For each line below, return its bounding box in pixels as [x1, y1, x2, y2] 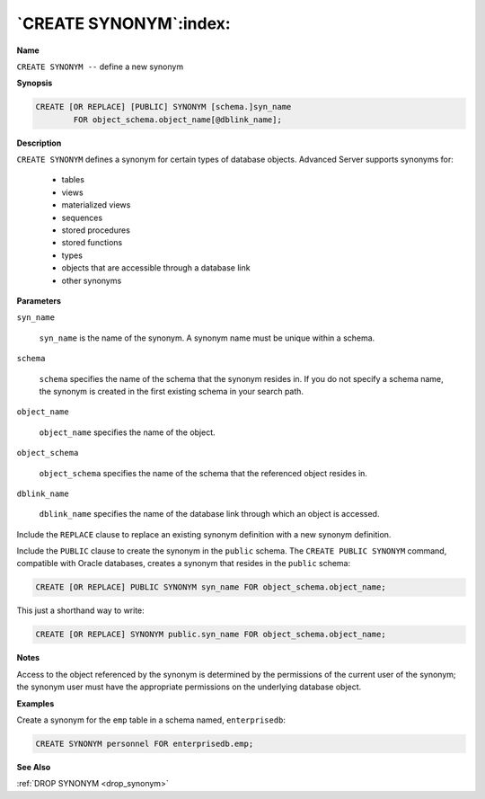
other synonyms [61, 275, 122, 286]
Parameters [16, 295, 62, 306]
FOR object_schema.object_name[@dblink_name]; [73, 114, 282, 125]
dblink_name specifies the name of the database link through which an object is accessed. [39, 509, 380, 519]
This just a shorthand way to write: [16, 605, 145, 616]
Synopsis [16, 77, 53, 89]
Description [16, 138, 62, 148]
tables [61, 174, 85, 185]
